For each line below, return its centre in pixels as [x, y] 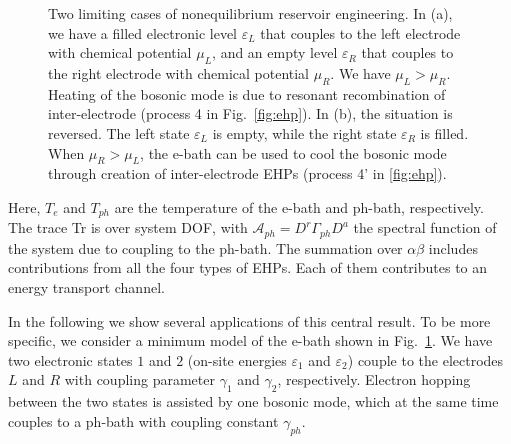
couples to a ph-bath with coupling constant [143, 420]
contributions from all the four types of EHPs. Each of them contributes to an [248, 267]
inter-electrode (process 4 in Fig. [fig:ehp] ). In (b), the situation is [250, 113]
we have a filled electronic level [142, 32]
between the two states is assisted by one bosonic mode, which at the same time [253, 401]
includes [453, 247]
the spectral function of [425, 227]
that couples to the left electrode [360, 32]
